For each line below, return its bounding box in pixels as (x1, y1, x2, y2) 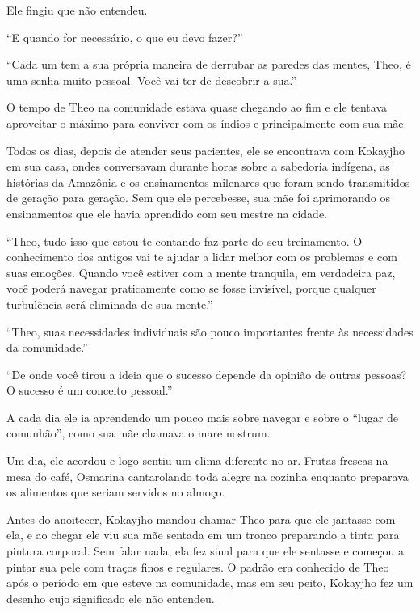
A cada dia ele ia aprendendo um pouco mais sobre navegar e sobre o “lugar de (6, 408, 398, 425)
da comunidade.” (6, 339, 88, 356)
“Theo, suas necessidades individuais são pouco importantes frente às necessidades (6, 323, 414, 340)
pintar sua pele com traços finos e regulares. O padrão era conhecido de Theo (6, 558, 389, 575)
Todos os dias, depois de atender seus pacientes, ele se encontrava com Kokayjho (6, 141, 405, 158)
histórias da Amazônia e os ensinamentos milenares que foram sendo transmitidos (6, 173, 410, 190)
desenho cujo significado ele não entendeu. (6, 589, 215, 606)
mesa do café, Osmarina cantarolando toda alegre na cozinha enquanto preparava (6, 467, 409, 484)
